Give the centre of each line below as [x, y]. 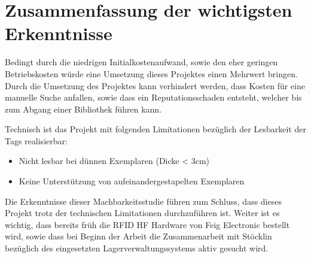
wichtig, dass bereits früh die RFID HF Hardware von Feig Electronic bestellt [147, 224]
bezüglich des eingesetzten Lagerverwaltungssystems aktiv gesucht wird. [137, 248]
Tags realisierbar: [36, 140]
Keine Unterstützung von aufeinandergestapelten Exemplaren [132, 181]
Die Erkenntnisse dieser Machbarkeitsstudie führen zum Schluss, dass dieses [143, 201]
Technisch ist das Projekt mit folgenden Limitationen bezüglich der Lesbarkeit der [155, 129]
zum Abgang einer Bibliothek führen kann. [83, 109]
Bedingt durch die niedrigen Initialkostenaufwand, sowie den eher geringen [141, 62]
